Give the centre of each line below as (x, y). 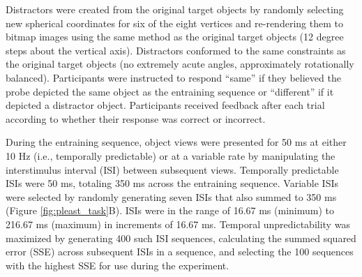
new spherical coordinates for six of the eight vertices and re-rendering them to (174, 23)
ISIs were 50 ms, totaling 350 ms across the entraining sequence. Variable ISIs (172, 183)
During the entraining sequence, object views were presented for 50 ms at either (176, 142)
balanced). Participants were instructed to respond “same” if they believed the (173, 77)
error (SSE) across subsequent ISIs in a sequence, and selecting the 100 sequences (180, 252)
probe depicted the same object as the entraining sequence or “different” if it (170, 91)
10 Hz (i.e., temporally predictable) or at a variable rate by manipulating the (171, 155)
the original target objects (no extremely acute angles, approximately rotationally (180, 64)
